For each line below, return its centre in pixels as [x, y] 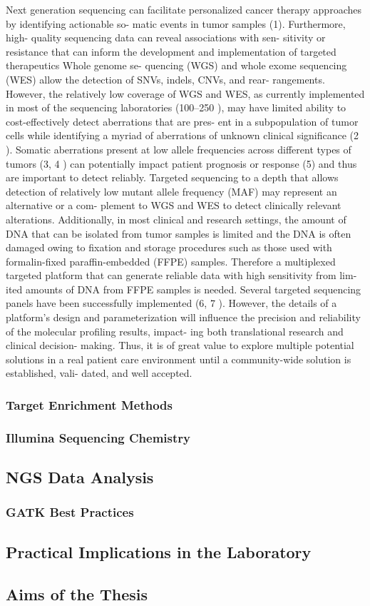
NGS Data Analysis [80, 477]
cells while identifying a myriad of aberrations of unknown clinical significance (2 [183, 135]
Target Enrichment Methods [89, 404]
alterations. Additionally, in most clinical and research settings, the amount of [176, 219]
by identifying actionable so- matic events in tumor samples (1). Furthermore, [176, 23]
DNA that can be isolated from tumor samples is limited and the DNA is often [179, 233]
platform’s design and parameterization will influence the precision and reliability [183, 317]
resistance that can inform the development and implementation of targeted [171, 51]
